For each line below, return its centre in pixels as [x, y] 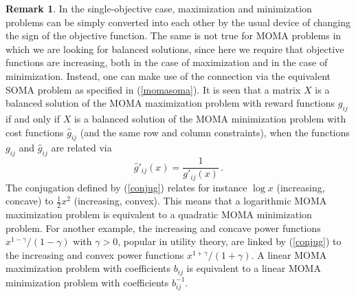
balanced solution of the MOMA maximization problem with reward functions [170, 103]
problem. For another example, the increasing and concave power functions [163, 228]
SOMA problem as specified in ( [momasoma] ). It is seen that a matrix [153, 89]
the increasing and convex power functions [95, 254]
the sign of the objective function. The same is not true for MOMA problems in [174, 35]
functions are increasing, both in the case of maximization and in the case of [167, 62]
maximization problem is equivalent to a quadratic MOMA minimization [159, 214]
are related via [81, 148]
